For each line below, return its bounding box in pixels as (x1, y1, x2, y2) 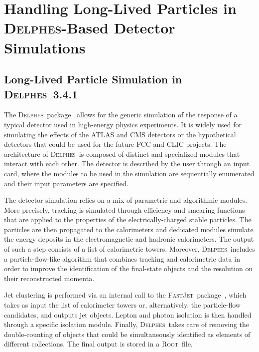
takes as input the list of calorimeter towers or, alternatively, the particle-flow (4, 300, 241, 310)
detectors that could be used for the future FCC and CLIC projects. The (4, 139, 227, 149)
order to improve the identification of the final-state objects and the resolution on (4, 263, 253, 274)
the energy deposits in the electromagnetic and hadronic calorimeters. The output (4, 234, 254, 244)
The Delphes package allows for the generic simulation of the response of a (4, 109, 238, 120)
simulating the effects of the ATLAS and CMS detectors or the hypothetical (4, 129, 236, 139)
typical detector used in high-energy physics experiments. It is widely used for (4, 119, 242, 129)
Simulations (4, 37, 86, 57)
